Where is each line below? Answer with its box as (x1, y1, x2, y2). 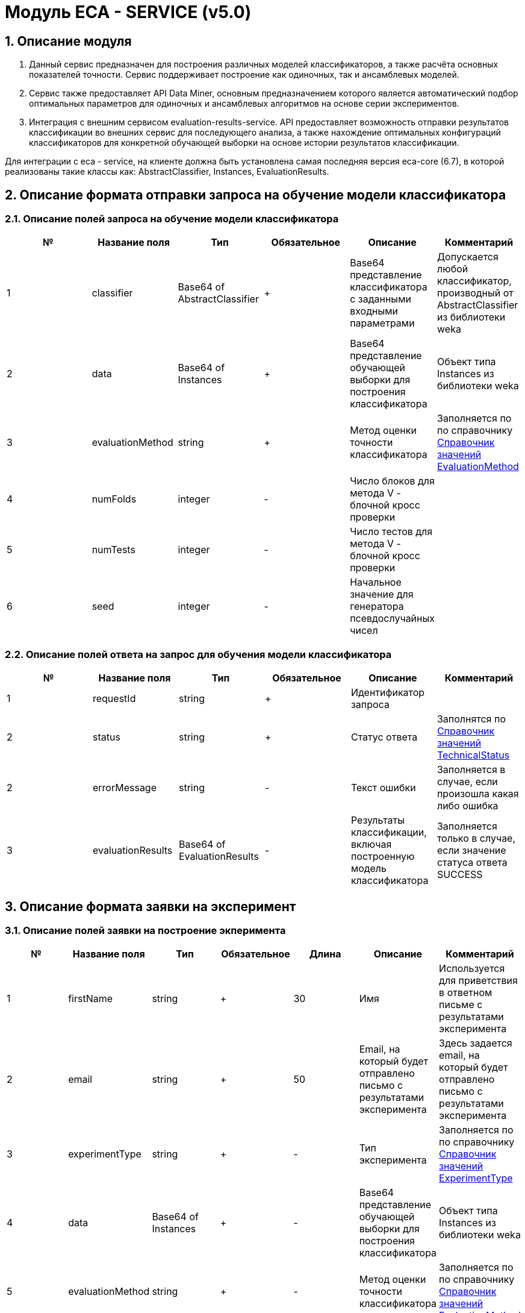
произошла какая (436, 788, 519, 800)
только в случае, (436, 832, 516, 845)
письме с (439, 998, 483, 1011)
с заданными (350, 293, 411, 306)
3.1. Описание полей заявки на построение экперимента (5, 924, 286, 936)
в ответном (439, 986, 492, 999)
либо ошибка (436, 800, 499, 812)
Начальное (350, 576, 402, 589)
